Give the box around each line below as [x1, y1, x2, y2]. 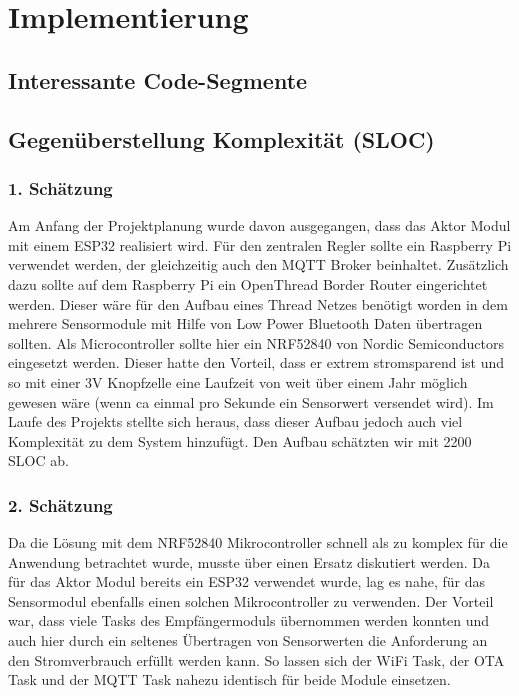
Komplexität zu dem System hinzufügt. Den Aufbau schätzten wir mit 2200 [8, 430, 472, 451]
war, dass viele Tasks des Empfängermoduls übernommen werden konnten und [8, 610, 490, 631]
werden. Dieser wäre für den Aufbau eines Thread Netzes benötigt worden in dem [8, 293, 508, 314]
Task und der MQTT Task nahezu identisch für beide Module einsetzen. [8, 669, 451, 690]
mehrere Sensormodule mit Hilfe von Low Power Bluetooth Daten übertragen [8, 313, 483, 334]
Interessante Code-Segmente [8, 64, 308, 95]
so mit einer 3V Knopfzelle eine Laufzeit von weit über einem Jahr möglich [8, 371, 468, 392]
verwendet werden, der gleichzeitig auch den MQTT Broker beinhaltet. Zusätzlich [8, 254, 509, 275]
